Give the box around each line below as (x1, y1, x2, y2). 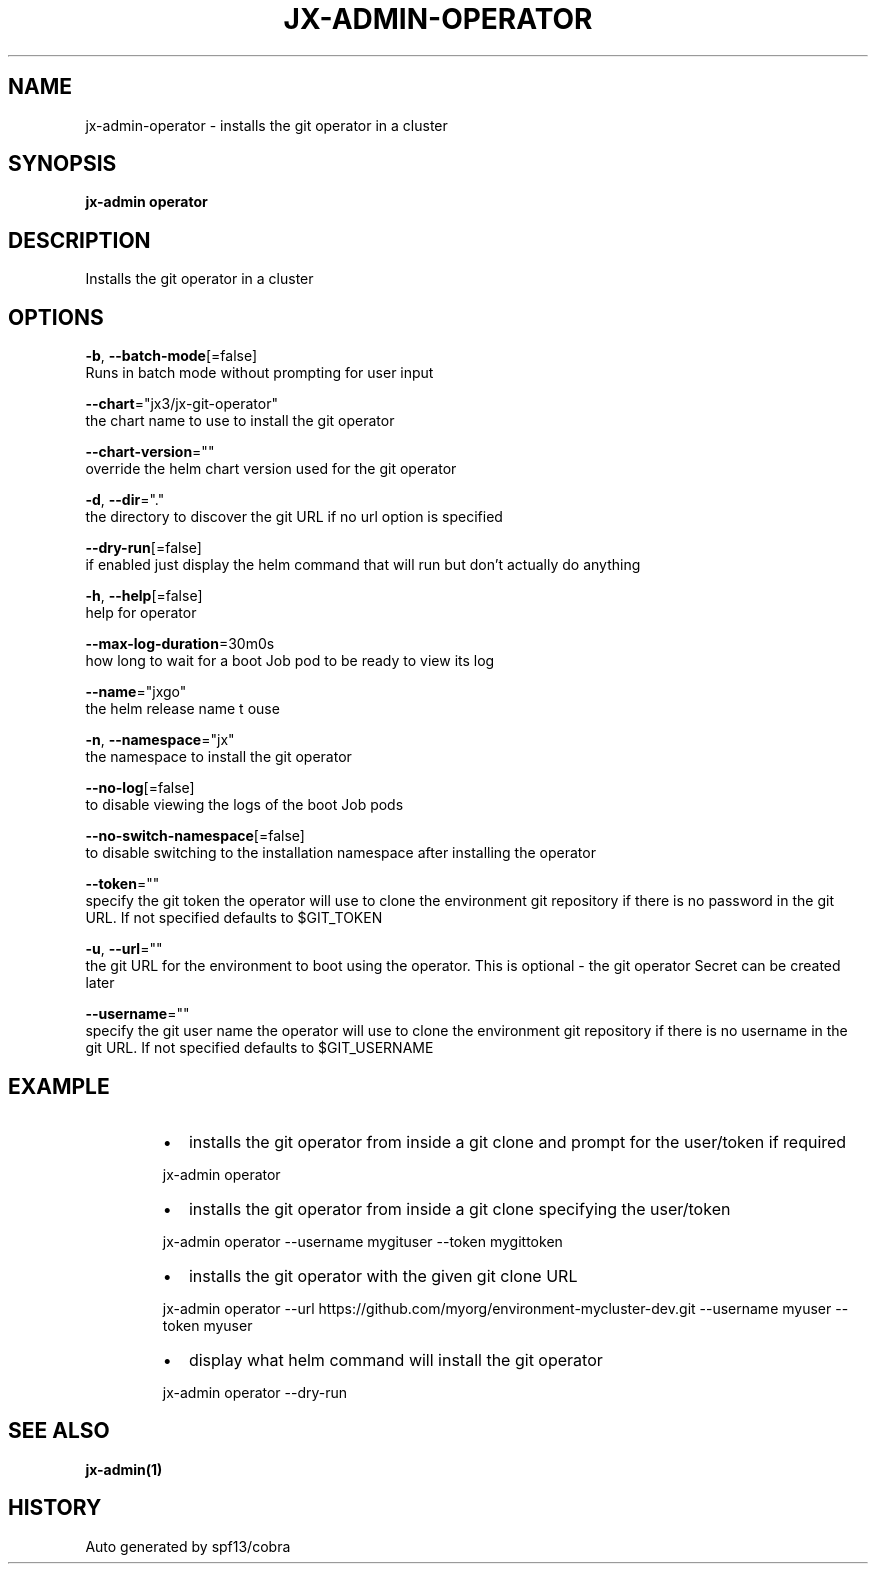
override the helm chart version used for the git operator (85, 460, 457, 478)
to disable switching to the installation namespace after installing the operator (85, 844, 596, 862)
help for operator (85, 604, 197, 622)
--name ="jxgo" (85, 683, 187, 701)
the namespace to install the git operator (85, 748, 352, 766)
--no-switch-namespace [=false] (85, 827, 305, 845)
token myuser (162, 1316, 253, 1334)
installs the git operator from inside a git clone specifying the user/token (188, 1198, 731, 1219)
